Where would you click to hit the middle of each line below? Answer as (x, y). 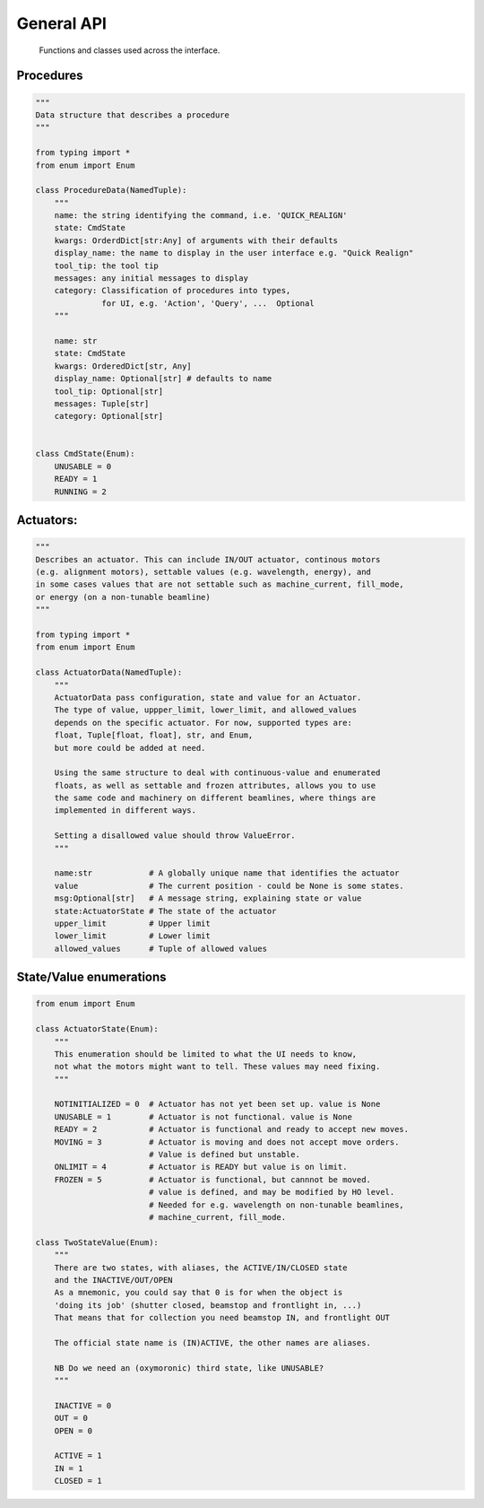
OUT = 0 (71, 1418)
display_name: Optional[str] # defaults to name (163, 379)
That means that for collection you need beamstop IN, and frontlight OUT (222, 1318)
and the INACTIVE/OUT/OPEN (114, 1280)
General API (62, 23)
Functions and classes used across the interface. (130, 50)
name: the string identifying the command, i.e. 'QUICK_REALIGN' (201, 216)
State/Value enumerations (91, 977)
